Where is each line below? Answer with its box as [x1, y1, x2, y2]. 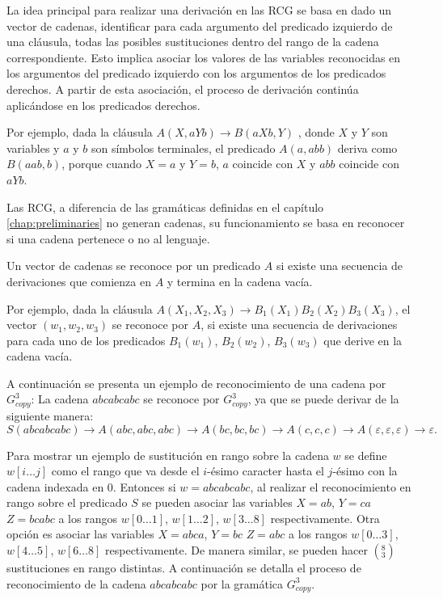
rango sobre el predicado [6, 494, 128, 511]
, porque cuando [61, 155, 142, 172]
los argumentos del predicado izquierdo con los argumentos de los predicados [6, 65, 386, 82]
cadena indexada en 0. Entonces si [6, 478, 176, 495]
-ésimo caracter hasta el [207, 462, 324, 479]
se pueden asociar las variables [141, 494, 293, 511]
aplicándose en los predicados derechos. [6, 96, 200, 113]
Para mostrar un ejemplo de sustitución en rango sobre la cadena [6, 446, 329, 463]
